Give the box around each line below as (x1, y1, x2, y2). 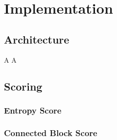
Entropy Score (4, 104, 62, 116)
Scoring (4, 78, 43, 93)
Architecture (4, 31, 70, 47)
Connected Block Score (4, 126, 97, 139)
